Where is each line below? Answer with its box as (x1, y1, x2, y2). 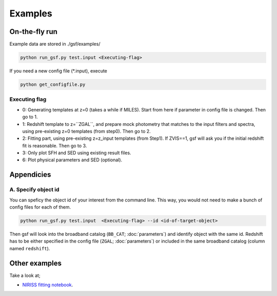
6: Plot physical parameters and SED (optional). (22, 157, 123, 163)
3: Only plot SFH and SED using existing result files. (22, 150, 131, 156)
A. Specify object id (9, 186, 60, 193)
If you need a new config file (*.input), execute (9, 68, 108, 74)
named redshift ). (9, 245, 50, 251)
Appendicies (9, 170, 51, 179)
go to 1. (22, 114, 38, 120)
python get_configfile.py (20, 82, 86, 87)
